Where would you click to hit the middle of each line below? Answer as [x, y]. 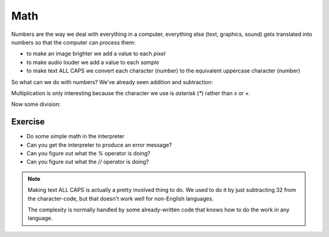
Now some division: [36, 104]
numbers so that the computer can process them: [73, 42]
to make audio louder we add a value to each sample [93, 62]
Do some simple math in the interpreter [76, 136]
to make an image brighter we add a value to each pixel [96, 54]
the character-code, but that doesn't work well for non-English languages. [121, 199]
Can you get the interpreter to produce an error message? [99, 145]
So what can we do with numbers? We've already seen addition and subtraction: [112, 82]
